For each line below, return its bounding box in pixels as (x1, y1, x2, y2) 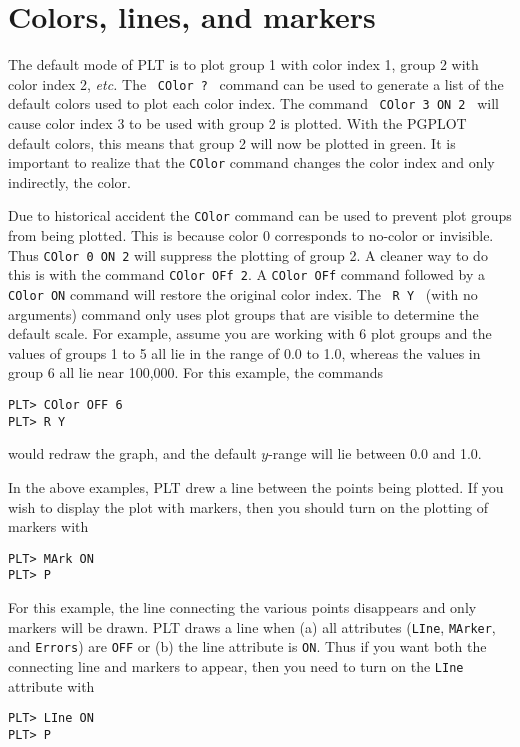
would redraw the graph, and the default (8, 443, 257, 464)
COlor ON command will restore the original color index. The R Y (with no (8, 284, 478, 305)
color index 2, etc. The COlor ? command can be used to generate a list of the (8, 73, 504, 94)
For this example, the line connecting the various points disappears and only (8, 597, 477, 618)
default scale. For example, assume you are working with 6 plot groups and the (8, 323, 492, 344)
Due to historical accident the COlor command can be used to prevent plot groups (8, 205, 512, 226)
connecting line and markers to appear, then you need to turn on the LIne (8, 655, 464, 676)
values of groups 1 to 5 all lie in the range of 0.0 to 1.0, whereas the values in (8, 342, 481, 363)
